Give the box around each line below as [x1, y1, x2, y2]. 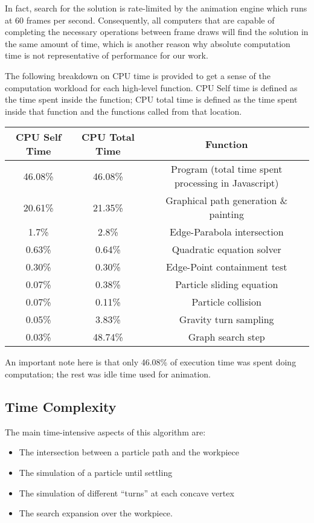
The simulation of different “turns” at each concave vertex [19, 486, 234, 499]
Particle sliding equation [175, 277, 278, 292]
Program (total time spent [171, 162, 283, 176]
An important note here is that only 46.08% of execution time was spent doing [5, 356, 296, 368]
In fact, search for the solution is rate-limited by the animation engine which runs [5, 2, 307, 14]
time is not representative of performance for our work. [5, 49, 208, 62]
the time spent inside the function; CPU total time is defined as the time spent [5, 93, 298, 106]
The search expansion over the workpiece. [19, 507, 173, 519]
